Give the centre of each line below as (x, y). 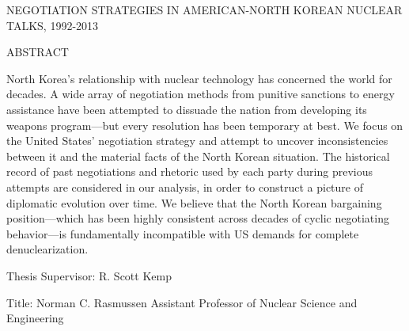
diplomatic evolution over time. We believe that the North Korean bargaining (194, 202)
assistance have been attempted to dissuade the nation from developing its (187, 109)
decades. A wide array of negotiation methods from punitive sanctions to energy (201, 94)
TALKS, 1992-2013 (53, 25)
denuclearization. (47, 249)
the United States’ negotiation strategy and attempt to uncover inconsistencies (197, 141)
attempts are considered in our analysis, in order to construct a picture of (185, 186)
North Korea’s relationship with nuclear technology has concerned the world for (199, 78)
